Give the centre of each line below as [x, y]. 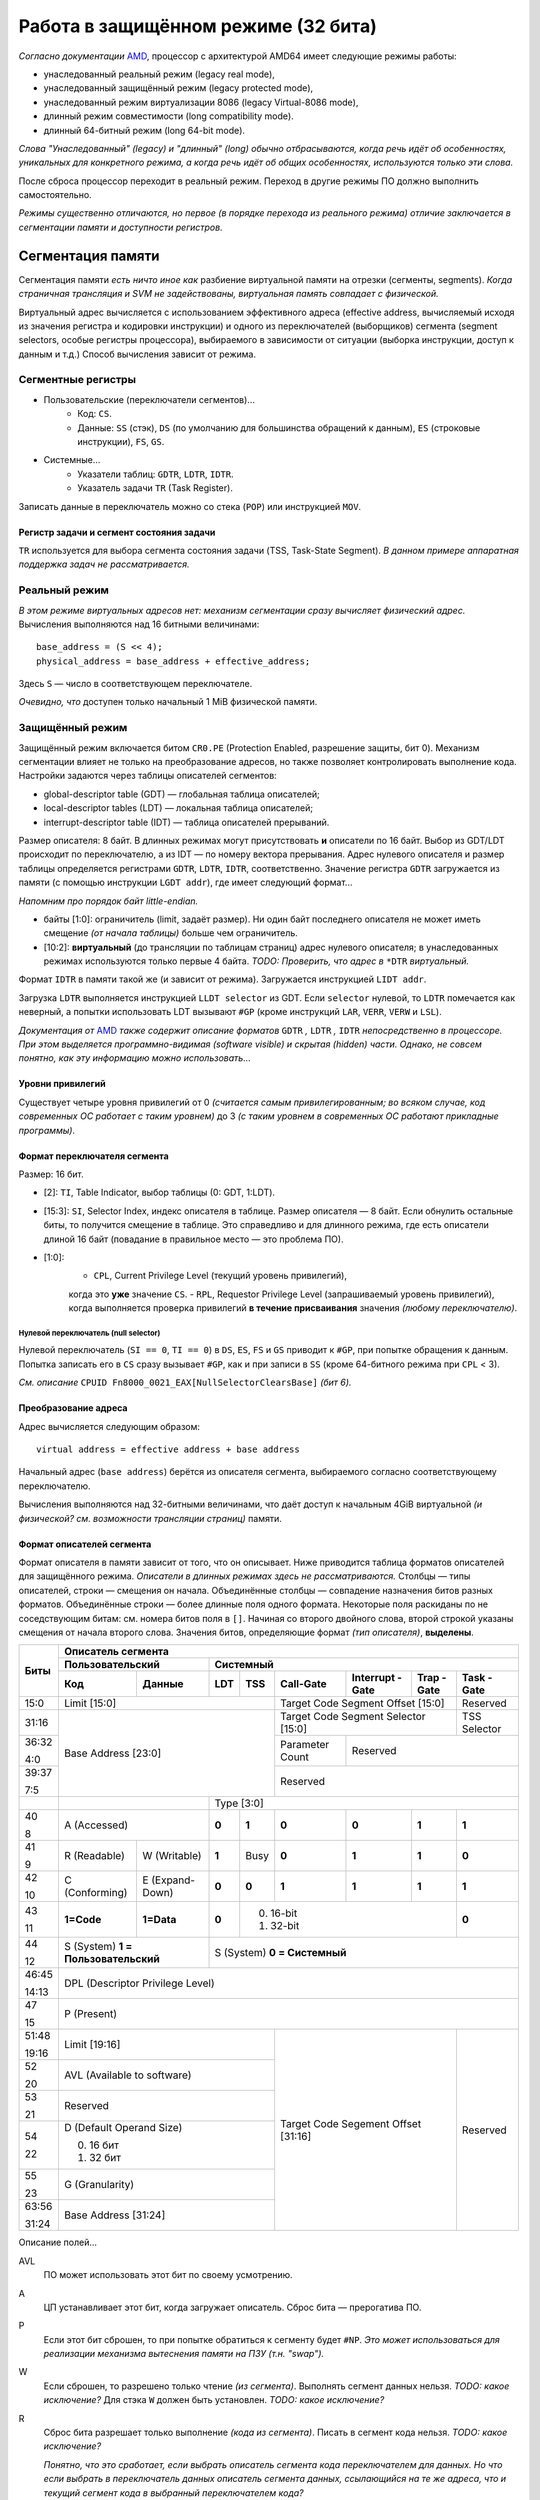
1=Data [159, 1920]
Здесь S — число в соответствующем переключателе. [135, 684]
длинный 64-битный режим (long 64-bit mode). [144, 130]
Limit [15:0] [90, 1703]
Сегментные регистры [77, 380]
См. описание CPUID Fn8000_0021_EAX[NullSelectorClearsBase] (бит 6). [185, 1382]
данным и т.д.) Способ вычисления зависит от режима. [137, 354]
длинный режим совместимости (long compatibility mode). [168, 116]
